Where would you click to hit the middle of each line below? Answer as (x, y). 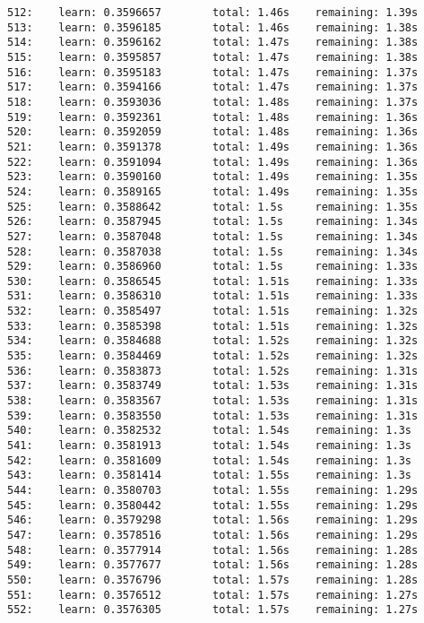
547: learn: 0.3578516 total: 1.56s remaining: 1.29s (213, 535)
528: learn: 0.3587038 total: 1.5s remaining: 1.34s (213, 251)
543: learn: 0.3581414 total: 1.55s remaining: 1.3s (210, 476)
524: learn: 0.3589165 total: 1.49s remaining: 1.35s (213, 191)
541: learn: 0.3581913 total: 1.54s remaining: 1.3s (210, 446)
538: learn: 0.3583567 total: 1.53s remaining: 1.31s (213, 401)
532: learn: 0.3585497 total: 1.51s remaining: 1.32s (213, 311)
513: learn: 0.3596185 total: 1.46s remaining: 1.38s (213, 27)
